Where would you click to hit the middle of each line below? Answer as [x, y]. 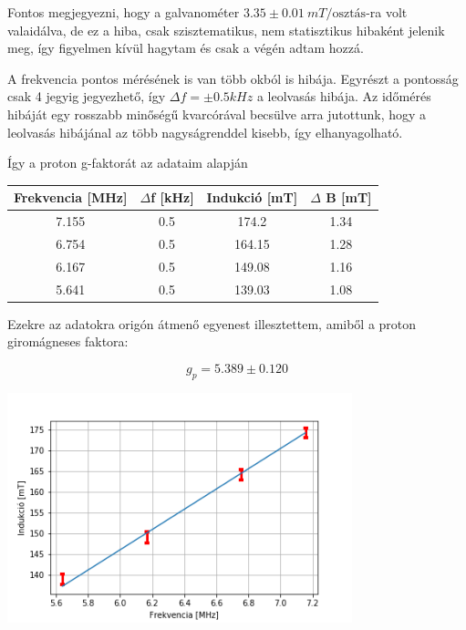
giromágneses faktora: [68, 341]
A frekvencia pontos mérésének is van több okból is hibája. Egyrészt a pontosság [233, 78]
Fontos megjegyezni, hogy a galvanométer [124, 12]
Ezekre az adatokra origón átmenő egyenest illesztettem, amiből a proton [212, 323]
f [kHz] [172, 197]
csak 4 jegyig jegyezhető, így [87, 96]
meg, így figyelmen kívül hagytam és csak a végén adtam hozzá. [186, 48]
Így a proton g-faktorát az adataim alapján [128, 163]
